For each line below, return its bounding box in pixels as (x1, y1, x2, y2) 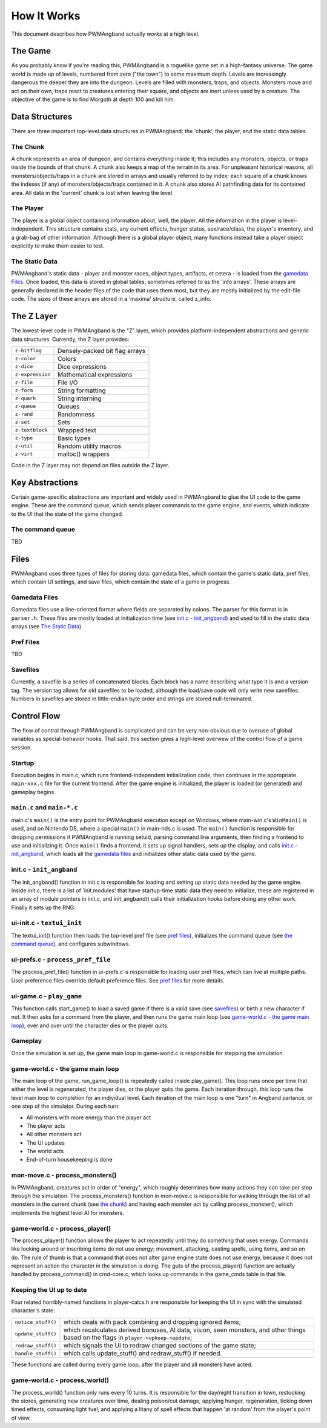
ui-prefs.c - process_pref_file (11, 955, 111, 964)
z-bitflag (15, 347, 42, 354)
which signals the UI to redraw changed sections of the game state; (63, 1341, 257, 1350)
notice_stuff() (15, 1318, 57, 1325)
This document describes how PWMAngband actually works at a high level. (11, 30, 200, 38)
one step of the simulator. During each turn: (11, 1102, 121, 1110)
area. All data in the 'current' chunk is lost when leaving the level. (11, 189, 174, 196)
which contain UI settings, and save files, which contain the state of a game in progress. (11, 578, 231, 585)
